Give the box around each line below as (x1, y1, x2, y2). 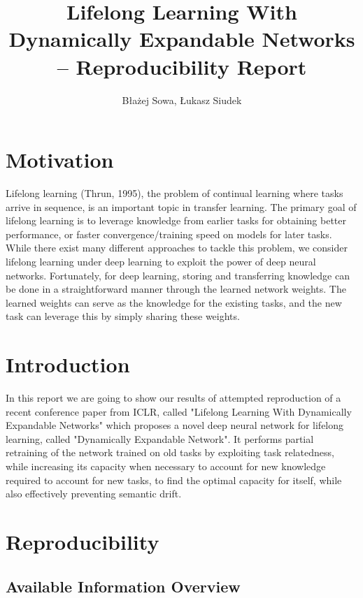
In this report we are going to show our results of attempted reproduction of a (6, 391, 341, 405)
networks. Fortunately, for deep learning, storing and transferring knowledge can (6, 268, 350, 282)
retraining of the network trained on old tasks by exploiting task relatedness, (6, 445, 334, 460)
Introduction (6, 350, 130, 379)
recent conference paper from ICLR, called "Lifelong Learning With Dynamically (6, 404, 352, 418)
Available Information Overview (6, 575, 241, 597)
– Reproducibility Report (57, 52, 307, 80)
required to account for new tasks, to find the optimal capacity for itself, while (6, 472, 342, 487)
